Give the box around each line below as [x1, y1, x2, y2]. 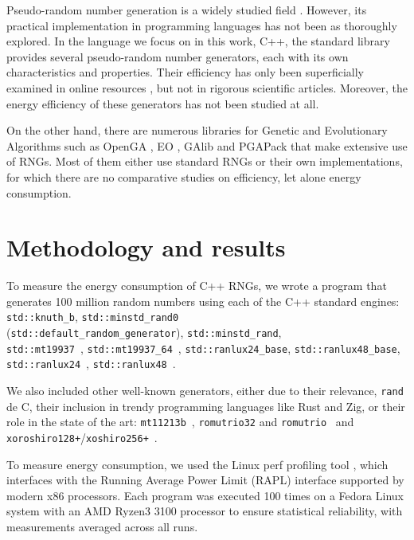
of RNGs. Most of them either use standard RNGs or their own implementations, [6, 153, 403, 170]
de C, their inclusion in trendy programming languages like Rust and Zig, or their [6, 397, 405, 414]
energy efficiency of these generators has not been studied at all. [6, 95, 319, 112]
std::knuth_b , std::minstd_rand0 [6, 308, 179, 325]
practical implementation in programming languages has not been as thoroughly [6, 17, 397, 33]
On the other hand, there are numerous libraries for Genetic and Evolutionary [6, 122, 388, 139]
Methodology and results [6, 231, 286, 264]
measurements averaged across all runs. [6, 518, 198, 534]
